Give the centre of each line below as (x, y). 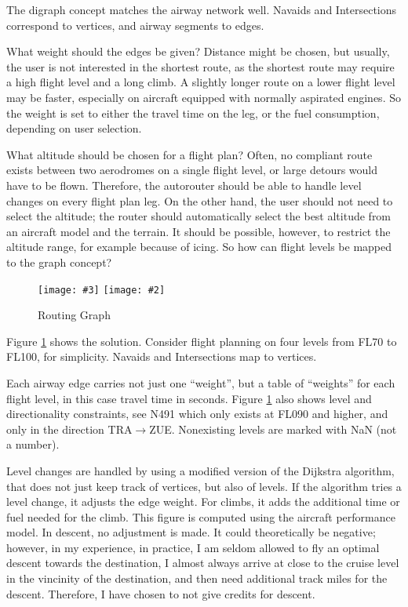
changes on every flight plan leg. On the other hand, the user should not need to (200, 200)
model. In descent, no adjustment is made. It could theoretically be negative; (191, 532)
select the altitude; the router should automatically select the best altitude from (199, 216)
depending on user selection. (74, 128)
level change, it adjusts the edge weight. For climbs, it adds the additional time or (203, 502)
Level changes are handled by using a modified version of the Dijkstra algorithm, (200, 470)
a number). (33, 444)
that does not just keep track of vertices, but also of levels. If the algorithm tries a (204, 486)
